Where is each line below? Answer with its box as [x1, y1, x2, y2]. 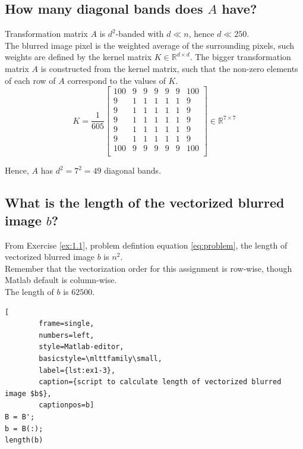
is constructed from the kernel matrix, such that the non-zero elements [40, 62, 298, 74]
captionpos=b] [39, 401, 94, 410]
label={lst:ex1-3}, [39, 366, 116, 375]
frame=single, [39, 319, 94, 328]
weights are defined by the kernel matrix [5, 51, 152, 63]
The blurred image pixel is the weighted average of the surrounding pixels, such [5, 39, 295, 51]
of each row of [5, 74, 56, 86]
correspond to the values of [67, 74, 166, 86]
